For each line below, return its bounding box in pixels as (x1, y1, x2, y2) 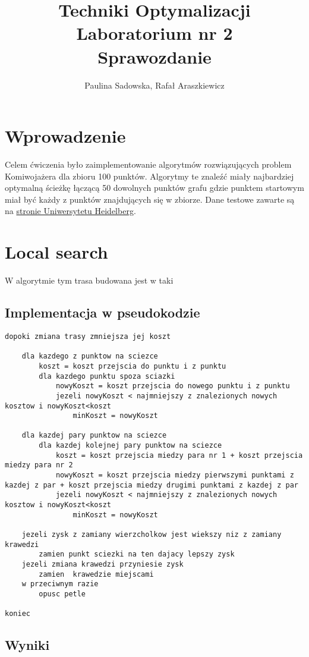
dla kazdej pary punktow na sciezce (21, 431, 167, 440)
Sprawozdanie (97, 44, 212, 68)
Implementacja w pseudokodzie (5, 303, 200, 322)
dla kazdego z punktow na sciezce (21, 352, 158, 361)
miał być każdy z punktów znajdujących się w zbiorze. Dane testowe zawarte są (5, 193, 295, 205)
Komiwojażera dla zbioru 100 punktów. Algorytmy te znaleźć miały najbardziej (5, 169, 294, 182)
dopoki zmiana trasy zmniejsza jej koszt (5, 332, 171, 341)
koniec (5, 609, 30, 618)
